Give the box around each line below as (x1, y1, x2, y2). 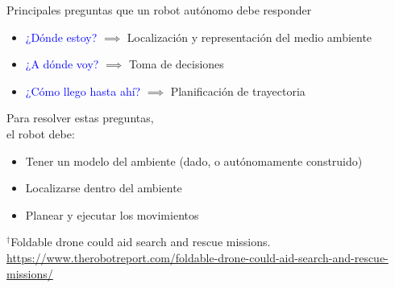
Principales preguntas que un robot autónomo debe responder (6, 2, 312, 18)
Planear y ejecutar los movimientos (25, 206, 199, 223)
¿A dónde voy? (25, 56, 99, 72)
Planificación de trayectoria (170, 82, 306, 99)
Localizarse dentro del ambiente (25, 179, 182, 196)
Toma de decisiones (128, 56, 224, 72)
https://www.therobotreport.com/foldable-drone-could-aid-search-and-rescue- (6, 249, 389, 265)
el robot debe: (6, 125, 75, 142)
